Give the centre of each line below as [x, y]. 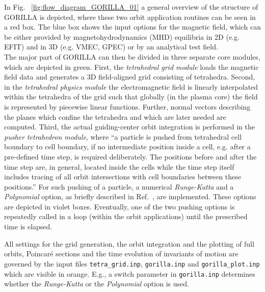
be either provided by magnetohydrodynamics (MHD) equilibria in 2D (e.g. [122, 36]
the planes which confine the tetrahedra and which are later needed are [115, 116]
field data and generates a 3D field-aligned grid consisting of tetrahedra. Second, [130, 77]
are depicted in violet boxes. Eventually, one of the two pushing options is [120, 206]
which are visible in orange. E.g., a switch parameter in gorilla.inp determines [130, 273]
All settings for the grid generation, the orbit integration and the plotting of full [129, 243]
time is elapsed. [28, 227]
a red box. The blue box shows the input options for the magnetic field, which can [132, 27]
